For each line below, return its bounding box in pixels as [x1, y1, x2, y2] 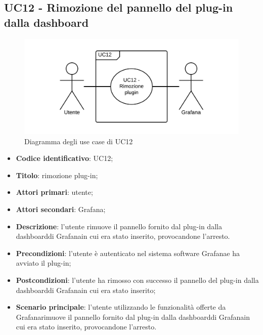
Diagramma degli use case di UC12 [24, 136, 133, 146]
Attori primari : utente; [16, 187, 93, 197]
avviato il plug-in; [16, 258, 71, 268]
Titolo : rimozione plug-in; [16, 170, 98, 180]
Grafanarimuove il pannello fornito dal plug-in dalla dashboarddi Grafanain [16, 311, 250, 322]
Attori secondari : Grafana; [16, 203, 106, 214]
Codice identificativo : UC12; [16, 153, 113, 163]
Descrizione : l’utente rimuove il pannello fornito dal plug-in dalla [16, 221, 222, 231]
